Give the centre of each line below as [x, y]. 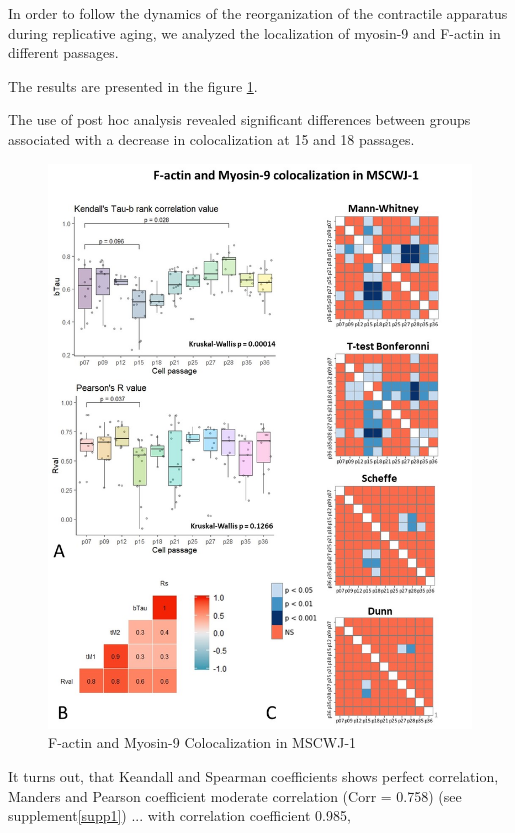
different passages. [63, 52]
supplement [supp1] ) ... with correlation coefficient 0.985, [179, 815]
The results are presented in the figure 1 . [133, 85]
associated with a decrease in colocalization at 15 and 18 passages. [211, 138]
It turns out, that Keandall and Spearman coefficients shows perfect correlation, [253, 776]
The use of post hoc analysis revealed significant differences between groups [239, 119]
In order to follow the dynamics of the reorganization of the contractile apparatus [258, 13]
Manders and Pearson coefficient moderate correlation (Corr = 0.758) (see [235, 795]
